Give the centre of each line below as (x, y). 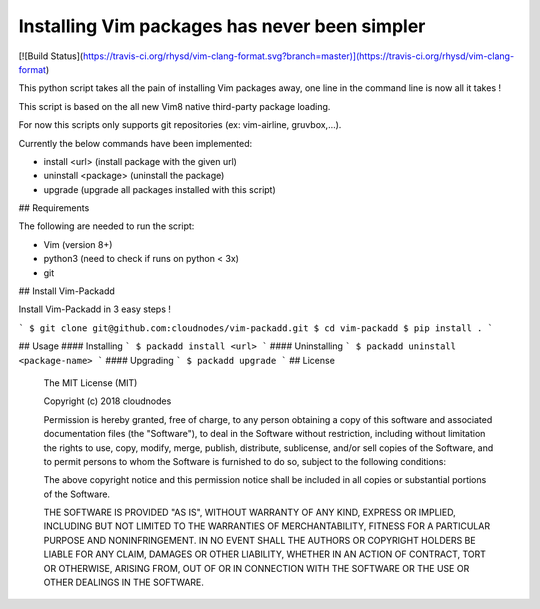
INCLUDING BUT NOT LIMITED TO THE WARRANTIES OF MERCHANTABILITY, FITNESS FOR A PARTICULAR (266, 526)
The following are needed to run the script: (106, 226)
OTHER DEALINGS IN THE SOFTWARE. (124, 582)
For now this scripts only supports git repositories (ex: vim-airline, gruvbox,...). (180, 125)
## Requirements (54, 208)
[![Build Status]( (51, 56)
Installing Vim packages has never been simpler (222, 26)
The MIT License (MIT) (90, 382)
